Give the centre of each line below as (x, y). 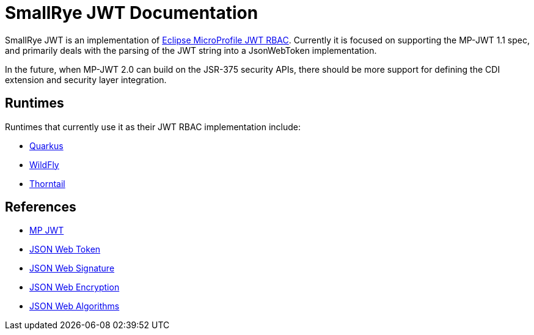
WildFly (44, 164)
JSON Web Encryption (75, 287)
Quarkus (46, 145)
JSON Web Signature (72, 268)
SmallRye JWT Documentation (132, 13)
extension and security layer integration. (86, 79)
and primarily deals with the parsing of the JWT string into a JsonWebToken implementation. (191, 50)
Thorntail (47, 183)
